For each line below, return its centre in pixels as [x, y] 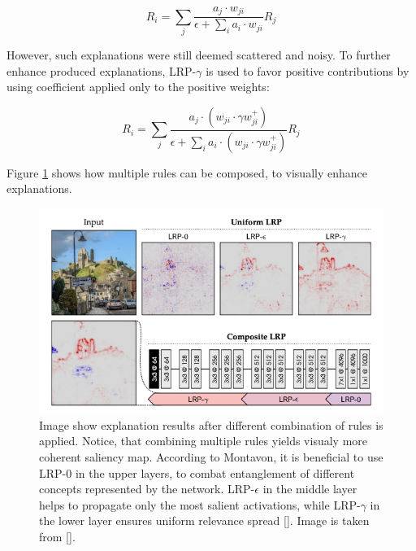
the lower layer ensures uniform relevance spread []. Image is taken [204, 520]
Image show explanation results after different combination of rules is [211, 424]
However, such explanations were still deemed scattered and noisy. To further [199, 55]
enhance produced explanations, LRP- [102, 70]
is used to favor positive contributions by [308, 70]
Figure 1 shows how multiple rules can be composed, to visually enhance [187, 172]
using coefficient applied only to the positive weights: [138, 87]
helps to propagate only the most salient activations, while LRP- [200, 504]
